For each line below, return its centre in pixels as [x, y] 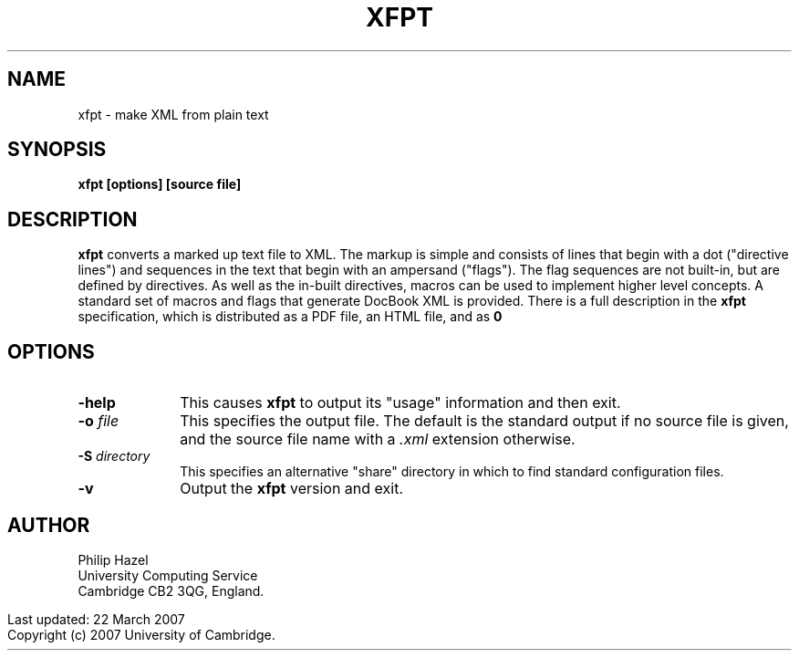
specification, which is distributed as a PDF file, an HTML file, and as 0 [290, 317]
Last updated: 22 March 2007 [96, 619]
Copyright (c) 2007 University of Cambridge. [141, 634]
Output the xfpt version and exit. [292, 489]
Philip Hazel [113, 559]
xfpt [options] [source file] [160, 184]
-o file [99, 421]
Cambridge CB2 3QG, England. [171, 590]
